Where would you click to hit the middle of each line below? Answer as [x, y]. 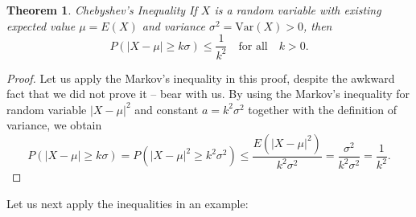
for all [253, 46]
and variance [173, 25]
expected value [41, 25]
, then [318, 25]
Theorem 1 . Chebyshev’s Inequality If [102, 10]
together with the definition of [323, 109]
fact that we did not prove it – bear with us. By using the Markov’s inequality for [208, 94]
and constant [167, 109]
